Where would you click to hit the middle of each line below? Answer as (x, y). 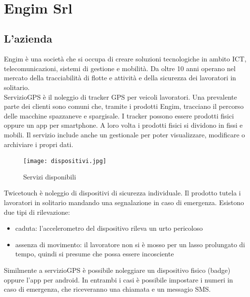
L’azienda (28, 38)
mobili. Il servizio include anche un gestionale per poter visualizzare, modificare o (125, 134)
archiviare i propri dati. (39, 144)
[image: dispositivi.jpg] (65, 161)
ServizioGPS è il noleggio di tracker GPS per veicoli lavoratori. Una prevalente (120, 97)
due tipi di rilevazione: (37, 212)
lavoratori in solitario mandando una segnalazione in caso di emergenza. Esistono (124, 202)
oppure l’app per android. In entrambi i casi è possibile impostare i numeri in (118, 279)
